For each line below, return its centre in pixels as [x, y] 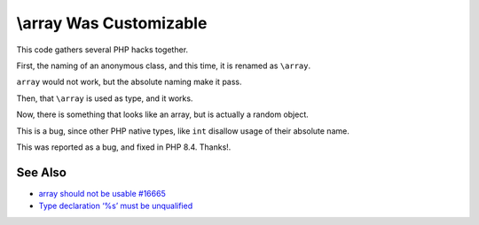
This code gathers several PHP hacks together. [102, 50]
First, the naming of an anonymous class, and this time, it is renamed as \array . [164, 66]
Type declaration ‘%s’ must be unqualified [116, 206]
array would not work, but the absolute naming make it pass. [130, 82]
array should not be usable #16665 [102, 193]
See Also [41, 172]
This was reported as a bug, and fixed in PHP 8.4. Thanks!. [124, 147]
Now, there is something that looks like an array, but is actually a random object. [163, 114]
